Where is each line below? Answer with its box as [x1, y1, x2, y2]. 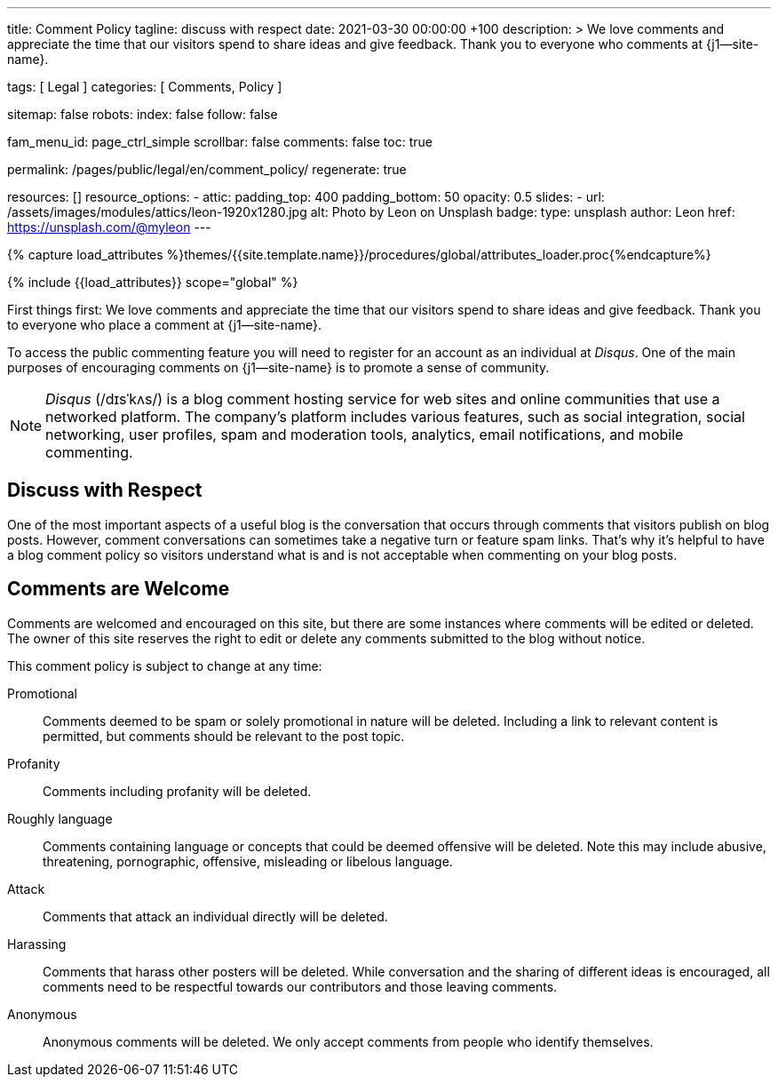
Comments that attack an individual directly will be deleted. [43, 908, 388, 924]
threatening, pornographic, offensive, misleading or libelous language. [43, 853, 453, 869]
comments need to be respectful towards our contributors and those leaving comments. [43, 978, 558, 994]
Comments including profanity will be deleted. [43, 783, 312, 799]
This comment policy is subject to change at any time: [7, 658, 322, 674]
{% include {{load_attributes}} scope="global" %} [7, 275, 298, 290]
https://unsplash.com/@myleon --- [7, 219, 211, 235]
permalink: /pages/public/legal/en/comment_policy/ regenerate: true [7, 162, 407, 177]
